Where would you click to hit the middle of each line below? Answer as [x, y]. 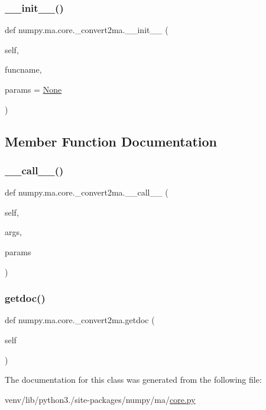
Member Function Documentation [111, 141]
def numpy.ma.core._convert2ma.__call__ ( [87, 192]
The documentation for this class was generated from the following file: [133, 380]
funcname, [23, 69]
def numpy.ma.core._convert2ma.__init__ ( [87, 30]
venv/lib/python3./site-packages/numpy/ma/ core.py [100, 399]
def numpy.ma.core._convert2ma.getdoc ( [80, 320]
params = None [33, 89]
